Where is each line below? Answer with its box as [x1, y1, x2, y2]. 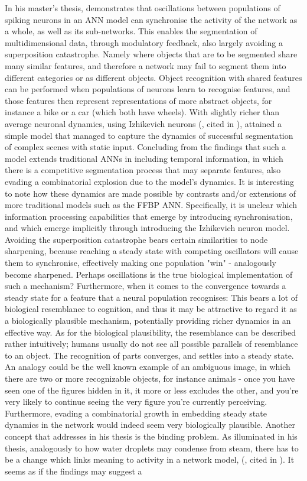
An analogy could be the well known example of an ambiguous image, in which [5, 360, 290, 373]
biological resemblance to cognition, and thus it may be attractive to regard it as [5, 303, 297, 315]
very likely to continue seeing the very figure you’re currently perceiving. [5, 395, 267, 408]
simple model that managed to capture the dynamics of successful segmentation [5, 129, 293, 141]
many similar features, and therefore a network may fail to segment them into [5, 59, 286, 71]
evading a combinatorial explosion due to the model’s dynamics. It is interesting [5, 175, 295, 187]
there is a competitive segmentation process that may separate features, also [5, 164, 281, 176]
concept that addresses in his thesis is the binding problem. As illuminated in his [5, 430, 298, 442]
